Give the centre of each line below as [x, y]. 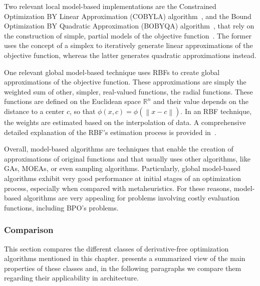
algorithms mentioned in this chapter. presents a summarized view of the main [125, 258]
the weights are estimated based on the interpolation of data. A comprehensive [125, 122]
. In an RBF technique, [216, 111]
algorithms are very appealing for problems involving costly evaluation [131, 198]
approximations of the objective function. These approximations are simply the [125, 82]
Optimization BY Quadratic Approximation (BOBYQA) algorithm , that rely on [129, 26]
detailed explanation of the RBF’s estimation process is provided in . [110, 132]
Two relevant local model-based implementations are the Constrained [110, 6]
